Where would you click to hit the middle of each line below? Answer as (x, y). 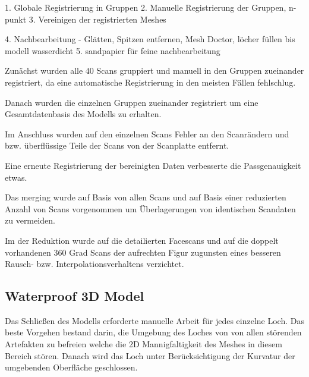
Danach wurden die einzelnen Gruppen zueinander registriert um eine (132, 102)
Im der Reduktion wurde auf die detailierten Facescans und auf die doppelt (142, 240)
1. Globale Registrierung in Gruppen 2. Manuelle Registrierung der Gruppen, (146, 7)
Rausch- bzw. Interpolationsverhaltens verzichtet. (94, 264)
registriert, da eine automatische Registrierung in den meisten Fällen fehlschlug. (150, 82)
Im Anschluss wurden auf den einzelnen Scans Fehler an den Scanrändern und (147, 133)
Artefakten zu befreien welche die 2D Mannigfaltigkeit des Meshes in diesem (144, 344)
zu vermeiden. (30, 220)
